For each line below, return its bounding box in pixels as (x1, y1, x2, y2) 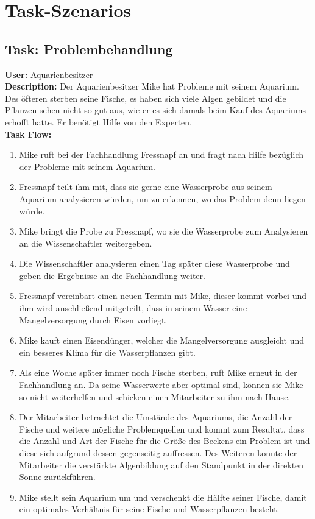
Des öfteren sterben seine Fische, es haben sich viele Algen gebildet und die (5, 91, 286, 104)
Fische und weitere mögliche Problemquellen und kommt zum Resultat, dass (19, 422, 305, 435)
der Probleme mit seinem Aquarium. (19, 160, 156, 172)
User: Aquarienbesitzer (5, 68, 93, 80)
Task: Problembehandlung (5, 39, 173, 58)
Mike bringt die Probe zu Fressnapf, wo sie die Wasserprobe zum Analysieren (19, 225, 308, 238)
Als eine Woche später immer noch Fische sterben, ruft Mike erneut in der (19, 366, 297, 379)
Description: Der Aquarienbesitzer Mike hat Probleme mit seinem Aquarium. (5, 80, 299, 93)
